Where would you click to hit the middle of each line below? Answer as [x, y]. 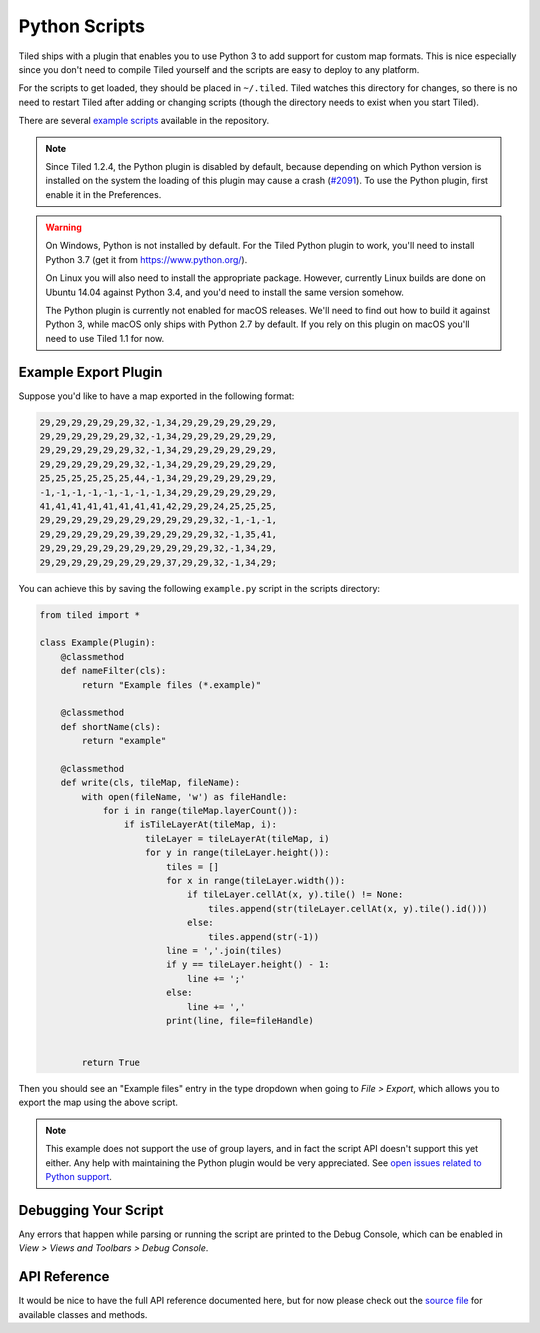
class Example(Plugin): [98, 643]
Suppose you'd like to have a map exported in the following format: [156, 396]
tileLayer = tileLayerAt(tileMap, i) [237, 838]
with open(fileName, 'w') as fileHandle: [184, 796]
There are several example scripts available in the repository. [144, 121]
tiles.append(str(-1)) [264, 936]
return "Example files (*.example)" [171, 684]
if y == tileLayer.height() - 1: [247, 964]
